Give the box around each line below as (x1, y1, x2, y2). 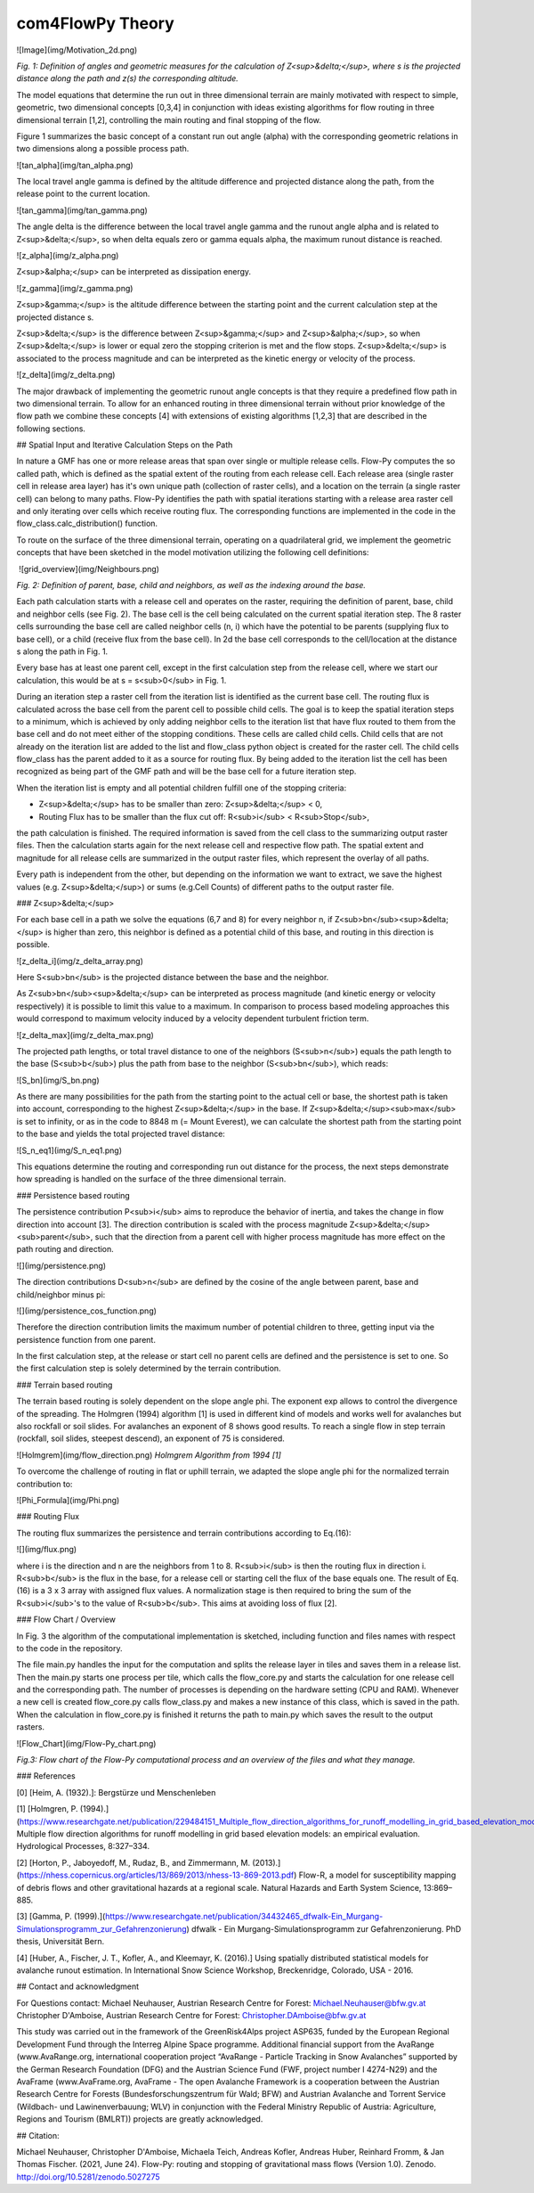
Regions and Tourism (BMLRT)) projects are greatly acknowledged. (16, 2114, 263, 2124)
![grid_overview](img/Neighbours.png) (18, 563, 160, 574)
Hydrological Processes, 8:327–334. (16, 1841, 150, 1852)
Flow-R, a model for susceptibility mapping (298, 1870, 457, 1880)
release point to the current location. (16, 188, 150, 200)
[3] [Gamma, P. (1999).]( (16, 1911, 106, 1922)
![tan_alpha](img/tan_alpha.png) (16, 160, 133, 170)
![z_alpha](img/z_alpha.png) (16, 250, 119, 261)
